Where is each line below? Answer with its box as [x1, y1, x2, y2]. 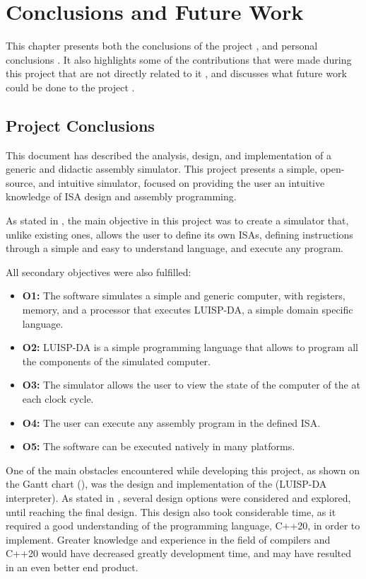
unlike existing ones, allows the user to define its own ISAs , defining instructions [6, 227, 353, 241]
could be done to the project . [6, 79, 135, 94]
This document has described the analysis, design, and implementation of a [6, 147, 331, 162]
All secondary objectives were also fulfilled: [6, 264, 191, 279]
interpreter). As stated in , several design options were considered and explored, [6, 490, 351, 505]
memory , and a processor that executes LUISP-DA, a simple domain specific [22, 302, 353, 317]
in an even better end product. [6, 559, 138, 574]
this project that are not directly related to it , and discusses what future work [6, 66, 347, 81]
